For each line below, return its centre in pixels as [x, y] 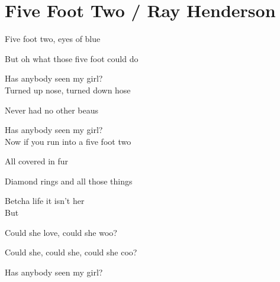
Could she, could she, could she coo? [71, 252]
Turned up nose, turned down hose [68, 90]
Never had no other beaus [52, 110]
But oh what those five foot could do [72, 58]
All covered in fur [37, 161]
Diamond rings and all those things [69, 181]
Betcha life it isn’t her [45, 201]
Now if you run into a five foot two [68, 141]
